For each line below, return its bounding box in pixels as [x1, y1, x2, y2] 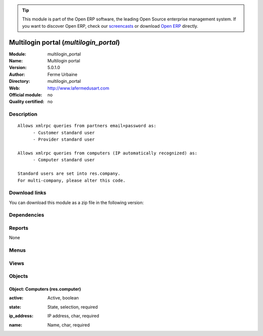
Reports [9, 224, 29, 231]
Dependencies [9, 212, 45, 219]
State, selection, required [47, 304, 98, 310]
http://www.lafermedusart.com [47, 85, 110, 91]
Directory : [9, 78, 30, 84]
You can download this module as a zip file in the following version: [9, 200, 144, 205]
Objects [9, 273, 28, 280]
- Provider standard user [33, 137, 95, 142]
